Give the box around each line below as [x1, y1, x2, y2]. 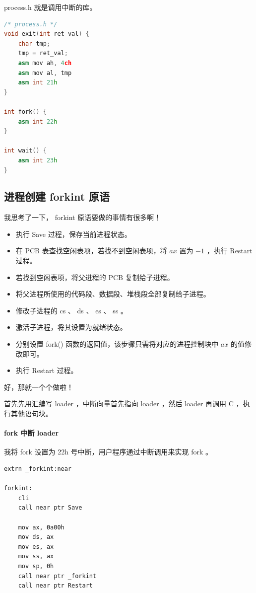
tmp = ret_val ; [18, 50, 68, 57]
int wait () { [4, 147, 47, 154]
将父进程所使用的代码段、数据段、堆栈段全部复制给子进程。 [15, 289, 210, 299]
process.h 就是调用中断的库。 [4, 2, 97, 12]
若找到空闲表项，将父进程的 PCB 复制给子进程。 [15, 272, 174, 282]
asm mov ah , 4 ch [18, 59, 72, 67]
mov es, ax [18, 543, 54, 550]
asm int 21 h [18, 79, 58, 86]
